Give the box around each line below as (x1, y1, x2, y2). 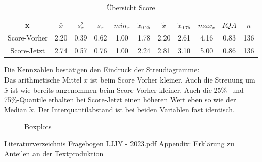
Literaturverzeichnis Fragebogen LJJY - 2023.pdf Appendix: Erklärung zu (4, 138, 235, 148)
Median (4, 104, 27, 114)
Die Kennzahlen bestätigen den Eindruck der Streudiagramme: (4, 64, 200, 75)
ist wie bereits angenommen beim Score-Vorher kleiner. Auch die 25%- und (10, 84, 244, 95)
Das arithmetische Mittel (4, 74, 82, 85)
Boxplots (24, 121, 52, 132)
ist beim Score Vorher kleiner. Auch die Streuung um (90, 74, 255, 85)
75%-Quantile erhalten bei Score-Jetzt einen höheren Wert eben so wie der (4, 94, 236, 105)
